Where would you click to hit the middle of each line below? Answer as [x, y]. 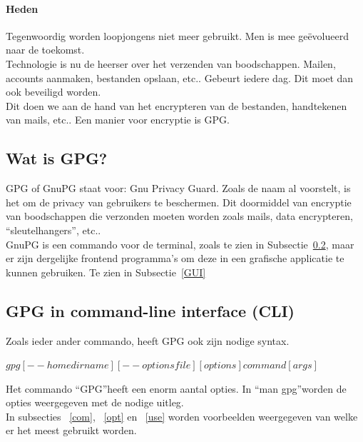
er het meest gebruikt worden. [71, 430]
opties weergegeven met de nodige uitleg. [95, 402]
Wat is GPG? [57, 158]
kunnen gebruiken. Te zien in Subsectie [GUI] [106, 272]
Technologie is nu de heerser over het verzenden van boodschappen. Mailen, [171, 63]
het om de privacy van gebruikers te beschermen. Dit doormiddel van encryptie [179, 202]
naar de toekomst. [45, 50]
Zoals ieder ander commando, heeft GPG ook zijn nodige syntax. [148, 340]
